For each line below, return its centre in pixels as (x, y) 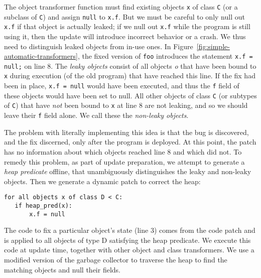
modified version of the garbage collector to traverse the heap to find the (116, 260)
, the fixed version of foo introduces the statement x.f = (165, 56)
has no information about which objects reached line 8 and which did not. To (123, 151)
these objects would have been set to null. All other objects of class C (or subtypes (130, 95)
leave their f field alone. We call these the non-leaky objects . (96, 115)
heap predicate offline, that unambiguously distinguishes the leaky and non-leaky (128, 171)
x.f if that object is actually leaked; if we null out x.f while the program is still (127, 26)
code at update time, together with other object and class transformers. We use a (129, 250)
